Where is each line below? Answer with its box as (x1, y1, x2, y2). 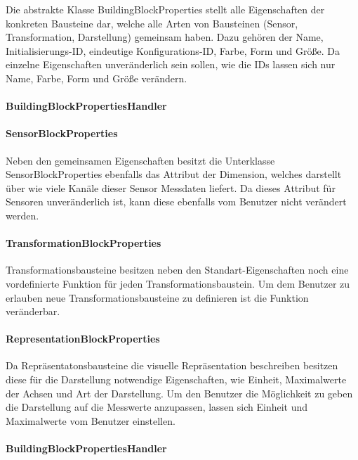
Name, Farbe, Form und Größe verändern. (6, 70, 187, 85)
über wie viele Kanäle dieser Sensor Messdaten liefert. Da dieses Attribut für (6, 180, 336, 195)
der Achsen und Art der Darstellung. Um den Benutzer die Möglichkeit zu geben (6, 385, 353, 400)
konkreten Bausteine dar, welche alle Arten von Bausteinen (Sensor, (6, 15, 298, 30)
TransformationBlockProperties (6, 236, 161, 250)
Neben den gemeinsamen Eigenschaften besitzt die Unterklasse (6, 153, 275, 167)
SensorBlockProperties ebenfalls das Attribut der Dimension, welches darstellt (6, 167, 342, 181)
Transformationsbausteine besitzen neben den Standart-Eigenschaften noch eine (6, 262, 349, 277)
